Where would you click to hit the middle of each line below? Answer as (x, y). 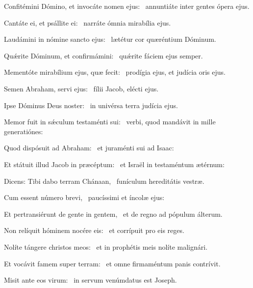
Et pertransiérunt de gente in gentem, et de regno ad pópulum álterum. (113, 214)
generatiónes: (24, 131)
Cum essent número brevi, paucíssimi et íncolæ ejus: (84, 197)
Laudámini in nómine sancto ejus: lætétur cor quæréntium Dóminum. (110, 39)
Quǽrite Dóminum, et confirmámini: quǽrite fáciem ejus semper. (103, 55)
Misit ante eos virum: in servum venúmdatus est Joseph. (90, 280)
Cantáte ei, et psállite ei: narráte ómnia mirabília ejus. (88, 22)
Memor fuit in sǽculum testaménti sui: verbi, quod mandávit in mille (110, 122)
